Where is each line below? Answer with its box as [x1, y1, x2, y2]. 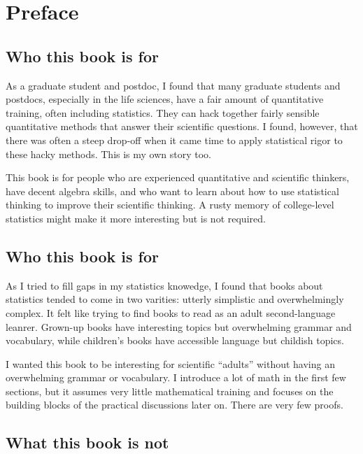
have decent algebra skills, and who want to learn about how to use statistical [6, 183, 339, 198]
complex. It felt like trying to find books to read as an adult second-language [6, 305, 336, 320]
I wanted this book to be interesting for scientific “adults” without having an [6, 356, 335, 371]
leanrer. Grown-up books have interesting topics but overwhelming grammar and [6, 319, 352, 334]
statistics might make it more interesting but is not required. [6, 211, 266, 225]
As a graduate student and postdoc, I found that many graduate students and [6, 78, 341, 92]
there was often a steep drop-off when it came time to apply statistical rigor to [6, 132, 343, 147]
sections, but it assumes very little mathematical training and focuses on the [6, 383, 334, 398]
